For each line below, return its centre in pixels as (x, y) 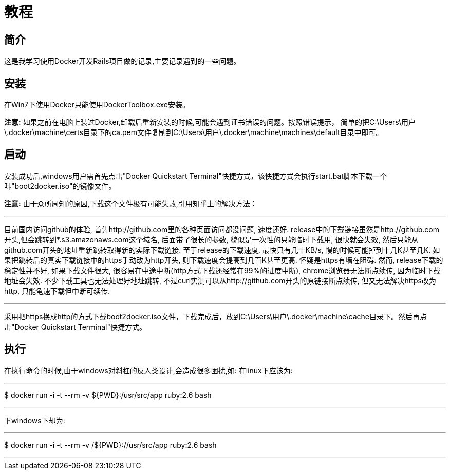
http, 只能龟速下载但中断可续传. (57, 291)
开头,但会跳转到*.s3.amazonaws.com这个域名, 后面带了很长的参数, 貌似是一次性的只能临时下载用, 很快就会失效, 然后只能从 (211, 239)
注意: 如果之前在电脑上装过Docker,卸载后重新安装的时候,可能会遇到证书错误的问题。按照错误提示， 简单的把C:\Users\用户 (210, 122)
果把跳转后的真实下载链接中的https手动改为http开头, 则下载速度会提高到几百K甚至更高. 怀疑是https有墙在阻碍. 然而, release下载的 (224, 260)
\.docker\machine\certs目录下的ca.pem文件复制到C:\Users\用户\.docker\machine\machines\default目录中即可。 (194, 132)
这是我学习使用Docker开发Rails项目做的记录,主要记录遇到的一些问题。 (123, 61)
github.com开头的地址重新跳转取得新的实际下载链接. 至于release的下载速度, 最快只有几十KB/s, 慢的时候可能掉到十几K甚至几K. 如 (222, 250)
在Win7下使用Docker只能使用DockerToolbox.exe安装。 (97, 105)
